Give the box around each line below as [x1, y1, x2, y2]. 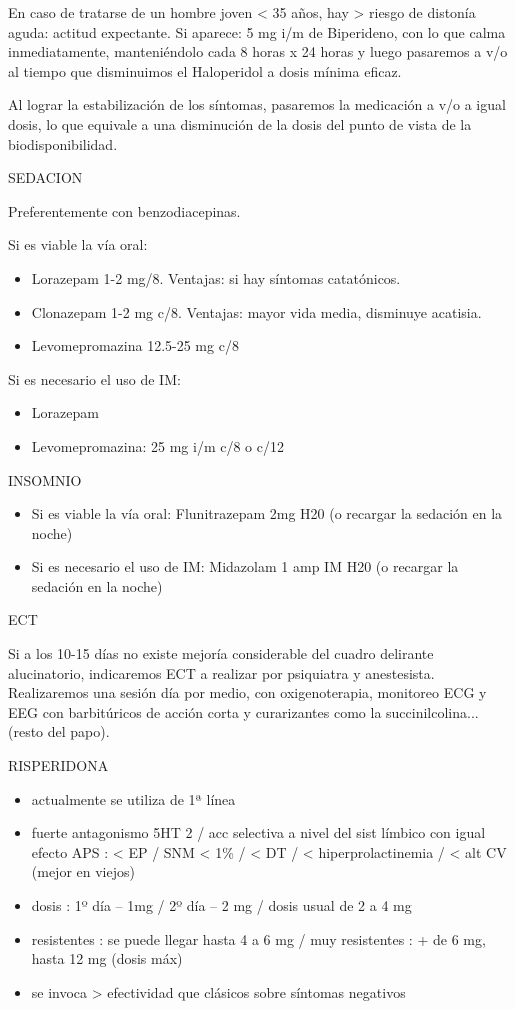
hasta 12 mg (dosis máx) [31, 948, 183, 969]
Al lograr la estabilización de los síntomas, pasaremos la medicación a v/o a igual [8, 94, 506, 115]
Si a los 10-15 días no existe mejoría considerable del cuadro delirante [8, 643, 434, 664]
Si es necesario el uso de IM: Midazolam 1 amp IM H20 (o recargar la [31, 556, 459, 577]
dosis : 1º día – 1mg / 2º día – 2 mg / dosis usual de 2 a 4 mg [31, 895, 412, 915]
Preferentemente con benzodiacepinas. [8, 200, 241, 221]
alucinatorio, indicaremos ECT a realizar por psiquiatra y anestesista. [8, 662, 435, 683]
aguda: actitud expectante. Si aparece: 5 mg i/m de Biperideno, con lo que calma [8, 21, 506, 42]
